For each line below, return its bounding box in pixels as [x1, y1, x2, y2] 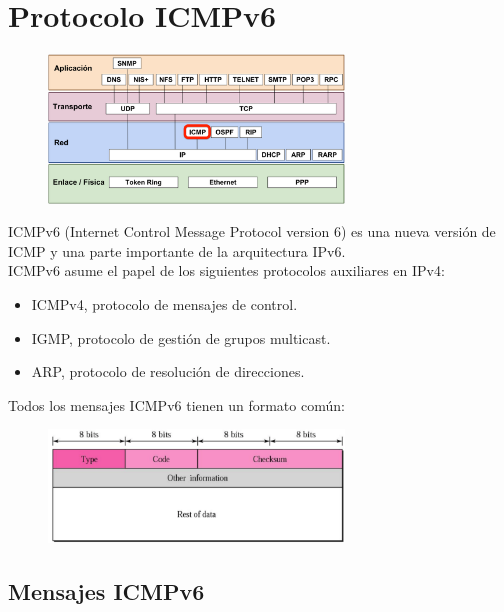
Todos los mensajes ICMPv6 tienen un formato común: [8, 394, 345, 415]
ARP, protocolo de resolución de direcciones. [31, 361, 305, 382]
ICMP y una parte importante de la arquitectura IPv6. [8, 240, 346, 261]
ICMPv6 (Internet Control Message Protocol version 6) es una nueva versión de [8, 221, 496, 242]
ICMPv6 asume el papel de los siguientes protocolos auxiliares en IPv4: [8, 260, 445, 281]
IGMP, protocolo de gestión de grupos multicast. [31, 327, 331, 348]
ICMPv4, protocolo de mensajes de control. [31, 294, 298, 315]
